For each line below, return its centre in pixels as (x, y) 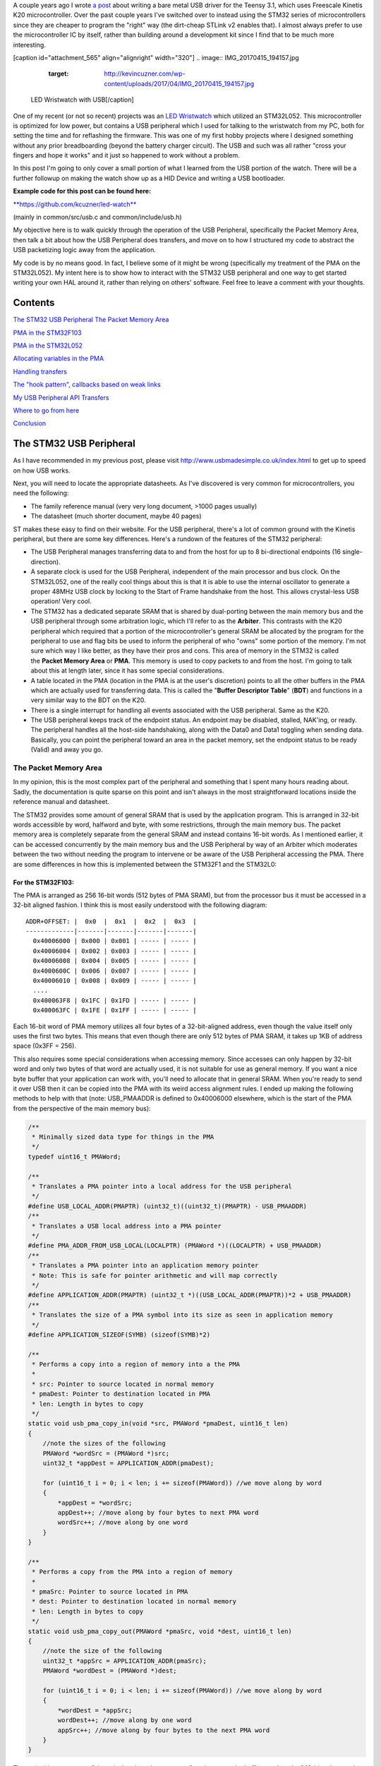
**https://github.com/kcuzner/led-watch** (75, 204)
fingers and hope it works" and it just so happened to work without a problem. (126, 155)
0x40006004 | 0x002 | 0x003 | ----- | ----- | (115, 951)
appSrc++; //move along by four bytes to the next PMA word (164, 1730)
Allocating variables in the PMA (59, 358)
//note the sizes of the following (104, 1444)
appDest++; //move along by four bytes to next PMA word (158, 1512)
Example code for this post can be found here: (82, 191)
